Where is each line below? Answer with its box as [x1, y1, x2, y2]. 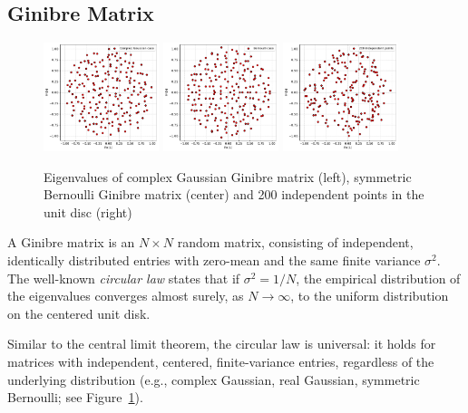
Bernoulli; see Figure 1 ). [7, 388, 143, 407]
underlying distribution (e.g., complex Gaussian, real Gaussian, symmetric [7, 370, 420, 389]
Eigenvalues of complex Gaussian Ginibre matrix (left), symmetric [44, 167, 412, 186]
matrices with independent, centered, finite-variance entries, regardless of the [7, 352, 434, 371]
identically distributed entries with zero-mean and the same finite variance [7, 251, 421, 270]
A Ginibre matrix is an [7, 233, 135, 252]
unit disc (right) [44, 202, 132, 221]
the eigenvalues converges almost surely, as [7, 286, 244, 305]
